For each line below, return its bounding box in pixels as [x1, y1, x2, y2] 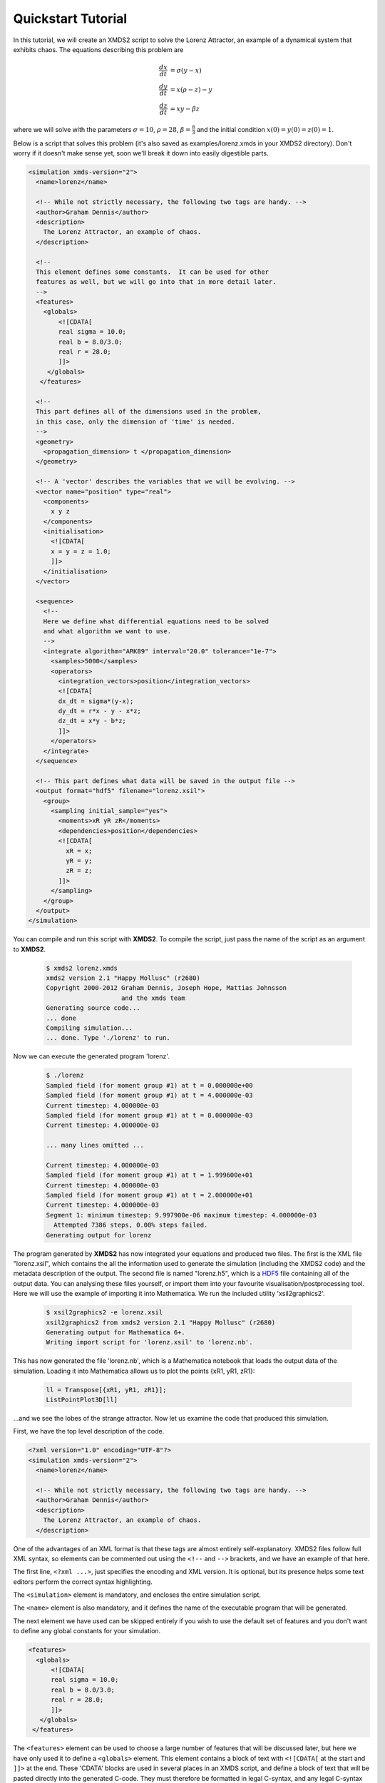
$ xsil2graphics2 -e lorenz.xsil [46, 1309, 163, 1317]
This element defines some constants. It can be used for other [36, 267, 269, 276]
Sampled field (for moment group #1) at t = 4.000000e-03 [46, 1091, 253, 1100]
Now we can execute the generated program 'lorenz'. [13, 1052, 170, 1061]
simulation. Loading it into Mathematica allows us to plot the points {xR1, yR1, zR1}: [13, 1366, 255, 1375]
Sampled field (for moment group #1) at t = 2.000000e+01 [46, 1191, 253, 1200]
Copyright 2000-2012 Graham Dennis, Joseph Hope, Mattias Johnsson [46, 984, 287, 992]
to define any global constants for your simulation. [13, 1627, 161, 1635]
